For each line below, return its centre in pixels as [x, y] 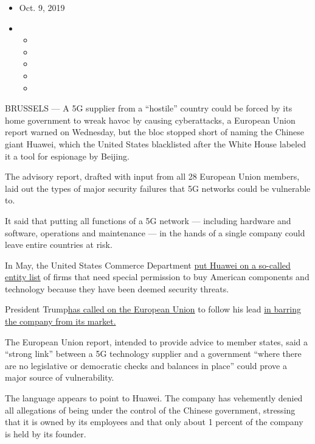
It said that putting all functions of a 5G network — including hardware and [148, 220]
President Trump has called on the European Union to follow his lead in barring [153, 309]
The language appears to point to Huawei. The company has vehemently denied [154, 398]
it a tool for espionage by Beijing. [67, 156]
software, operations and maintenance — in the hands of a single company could [155, 232]
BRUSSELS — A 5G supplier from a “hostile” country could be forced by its [149, 108]
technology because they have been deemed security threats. [117, 288]
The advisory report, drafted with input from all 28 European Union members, [152, 176]
